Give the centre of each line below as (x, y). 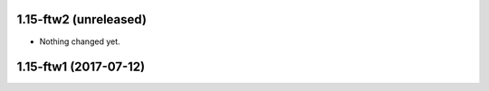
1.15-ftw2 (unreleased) (81, 19)
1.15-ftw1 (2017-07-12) (81, 67)
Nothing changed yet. (80, 41)
